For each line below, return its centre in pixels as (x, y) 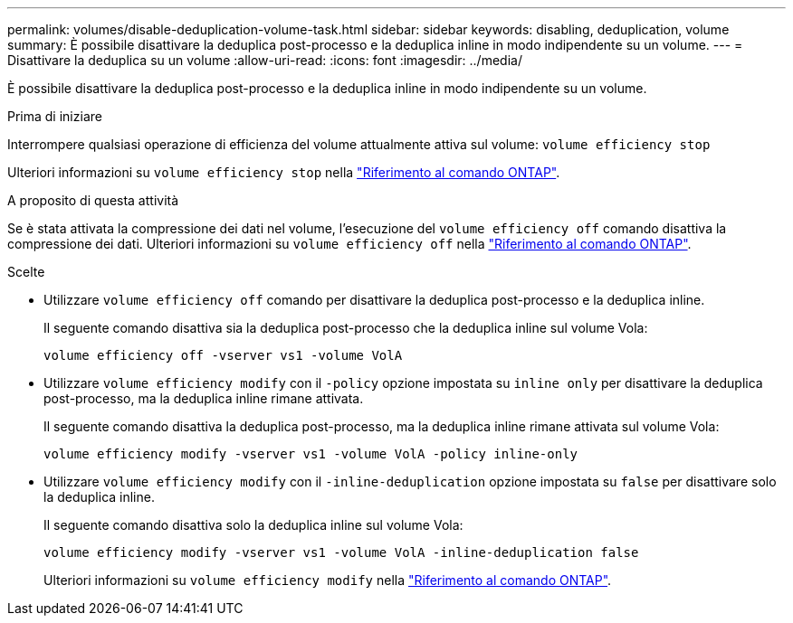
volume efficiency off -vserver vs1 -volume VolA (223, 355)
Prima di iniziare (55, 116)
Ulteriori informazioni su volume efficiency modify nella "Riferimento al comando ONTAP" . (328, 580)
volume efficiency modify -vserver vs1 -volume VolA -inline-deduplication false (341, 552)
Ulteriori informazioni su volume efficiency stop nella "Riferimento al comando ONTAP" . (284, 172)
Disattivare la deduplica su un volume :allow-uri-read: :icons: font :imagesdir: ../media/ (265, 60)
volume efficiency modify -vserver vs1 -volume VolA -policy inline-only (311, 454)
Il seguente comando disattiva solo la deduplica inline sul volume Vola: (253, 525)
